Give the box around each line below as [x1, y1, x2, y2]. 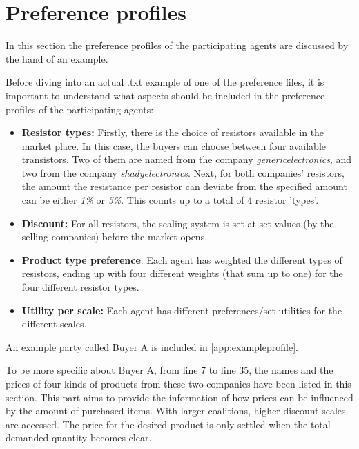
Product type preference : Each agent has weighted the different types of [21, 252, 342, 267]
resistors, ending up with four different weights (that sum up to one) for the [21, 266, 343, 280]
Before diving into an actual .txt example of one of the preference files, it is [6, 75, 324, 89]
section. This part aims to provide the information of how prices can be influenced [6, 390, 353, 404]
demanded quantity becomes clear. [6, 430, 152, 445]
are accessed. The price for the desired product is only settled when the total [6, 417, 331, 431]
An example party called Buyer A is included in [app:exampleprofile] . [6, 339, 298, 354]
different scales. [21, 316, 87, 331]
